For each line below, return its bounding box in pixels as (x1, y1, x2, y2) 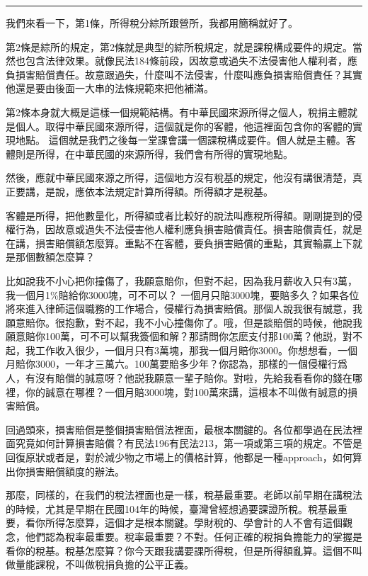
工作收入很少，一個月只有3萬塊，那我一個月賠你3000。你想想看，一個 (35, 342, 357, 357)
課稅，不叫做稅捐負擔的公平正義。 (35, 557, 194, 572)
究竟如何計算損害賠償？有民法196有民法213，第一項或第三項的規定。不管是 (15, 436, 362, 451)
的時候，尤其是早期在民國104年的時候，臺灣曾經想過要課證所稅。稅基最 (6, 501, 338, 516)
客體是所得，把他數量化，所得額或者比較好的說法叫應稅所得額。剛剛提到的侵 (6, 208, 362, 222)
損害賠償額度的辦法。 (25, 463, 125, 478)
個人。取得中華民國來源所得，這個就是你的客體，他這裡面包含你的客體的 (15, 118, 352, 133)
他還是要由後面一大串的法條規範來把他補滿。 (6, 81, 214, 96)
